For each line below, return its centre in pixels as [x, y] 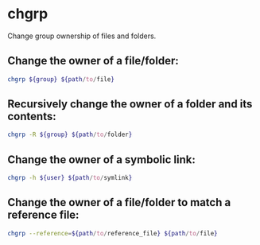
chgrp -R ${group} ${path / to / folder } [70, 135]
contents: [32, 117]
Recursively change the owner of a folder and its [130, 104]
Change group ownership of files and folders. [82, 36]
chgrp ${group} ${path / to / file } [61, 79]
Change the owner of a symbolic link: [101, 159]
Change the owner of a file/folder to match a [119, 202]
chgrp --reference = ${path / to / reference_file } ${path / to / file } [113, 233]
